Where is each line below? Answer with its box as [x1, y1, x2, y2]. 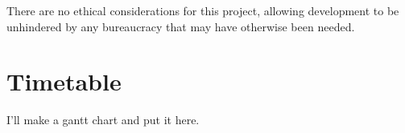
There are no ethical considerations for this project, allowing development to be [6, 2, 399, 18]
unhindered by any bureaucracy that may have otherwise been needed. [6, 18, 355, 34]
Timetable [6, 65, 122, 98]
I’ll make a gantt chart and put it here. [6, 111, 200, 128]
